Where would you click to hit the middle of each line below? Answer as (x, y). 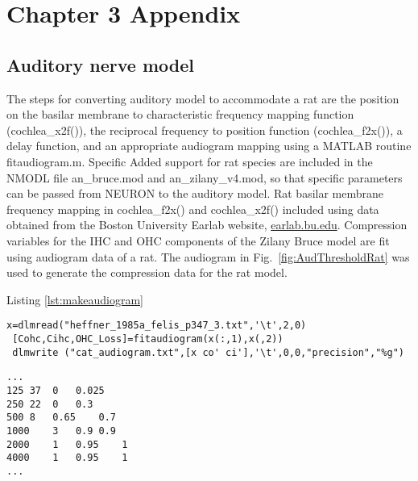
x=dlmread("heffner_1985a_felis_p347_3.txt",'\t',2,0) (157, 326)
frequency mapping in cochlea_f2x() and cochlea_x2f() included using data (193, 209)
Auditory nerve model (100, 64)
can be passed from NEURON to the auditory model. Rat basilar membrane (195, 193)
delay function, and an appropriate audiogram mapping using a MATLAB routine (209, 146)
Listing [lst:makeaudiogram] (75, 299)
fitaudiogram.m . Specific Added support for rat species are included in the (190, 161)
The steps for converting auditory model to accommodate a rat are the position (203, 98)
